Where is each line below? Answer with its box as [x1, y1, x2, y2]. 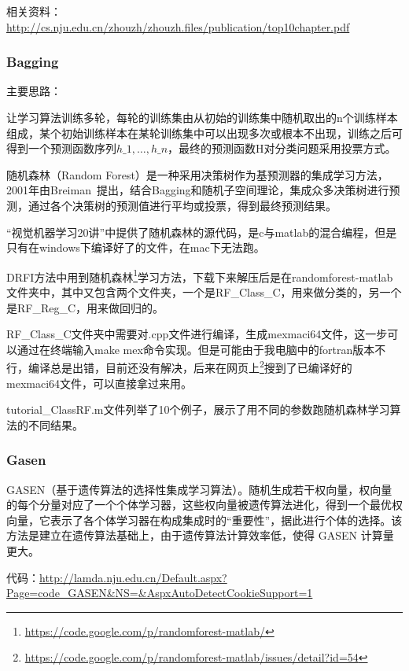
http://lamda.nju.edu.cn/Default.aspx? [39, 569, 227, 585]
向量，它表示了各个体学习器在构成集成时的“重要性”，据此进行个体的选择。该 [6, 511, 403, 528]
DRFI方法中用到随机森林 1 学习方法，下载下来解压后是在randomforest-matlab [6, 266, 393, 285]
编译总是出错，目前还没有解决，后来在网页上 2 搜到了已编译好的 [28, 357, 352, 376]
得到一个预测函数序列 [6, 140, 116, 157]
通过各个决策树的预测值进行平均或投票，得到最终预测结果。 [28, 197, 337, 213]
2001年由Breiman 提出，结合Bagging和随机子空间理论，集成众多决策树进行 [6, 182, 389, 198]
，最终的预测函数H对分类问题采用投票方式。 [168, 140, 396, 157]
